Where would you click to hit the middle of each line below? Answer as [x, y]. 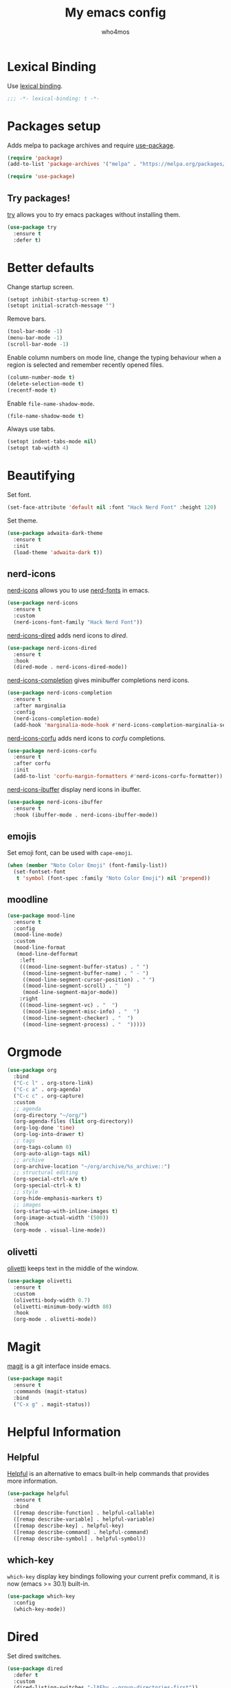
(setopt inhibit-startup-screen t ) [58, 299]
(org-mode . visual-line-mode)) [60, 1230]
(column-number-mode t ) [41, 377]
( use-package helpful [38, 1494]
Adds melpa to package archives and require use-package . [91, 145]
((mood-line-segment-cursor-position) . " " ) [89, 980]
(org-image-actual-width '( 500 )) [61, 1217]
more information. [32, 1481]
